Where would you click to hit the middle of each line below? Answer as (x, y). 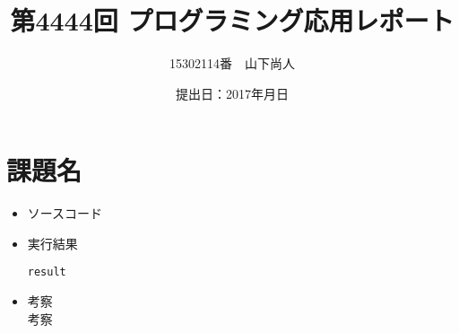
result (47, 272)
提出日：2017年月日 (232, 93)
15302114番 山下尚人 (232, 63)
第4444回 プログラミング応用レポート (232, 20)
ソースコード (65, 213)
